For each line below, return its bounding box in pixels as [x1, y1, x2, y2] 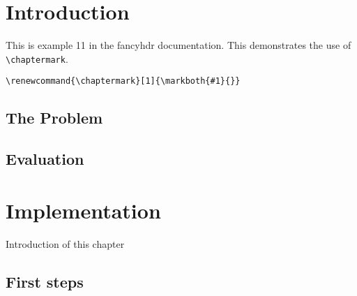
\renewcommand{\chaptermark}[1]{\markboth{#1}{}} [6, 76, 241, 87]
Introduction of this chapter [6, 236, 125, 251]
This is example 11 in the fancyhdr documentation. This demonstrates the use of [6, 38, 351, 52]
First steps [6, 270, 84, 292]
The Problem [6, 107, 103, 128]
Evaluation [6, 148, 84, 170]
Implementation [6, 195, 161, 224]
